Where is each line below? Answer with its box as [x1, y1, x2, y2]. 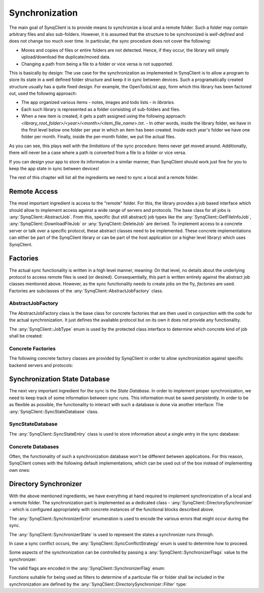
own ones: [9, 467, 30, 473]
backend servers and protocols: [9, 362, 73, 368]
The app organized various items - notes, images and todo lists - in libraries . [21, 100, 176, 105]
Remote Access [9, 187, 58, 196]
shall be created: [9, 333, 43, 338]
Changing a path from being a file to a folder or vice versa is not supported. [21, 61, 174, 67]
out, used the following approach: [9, 91, 77, 97]
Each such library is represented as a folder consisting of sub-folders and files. [21, 106, 181, 112]
